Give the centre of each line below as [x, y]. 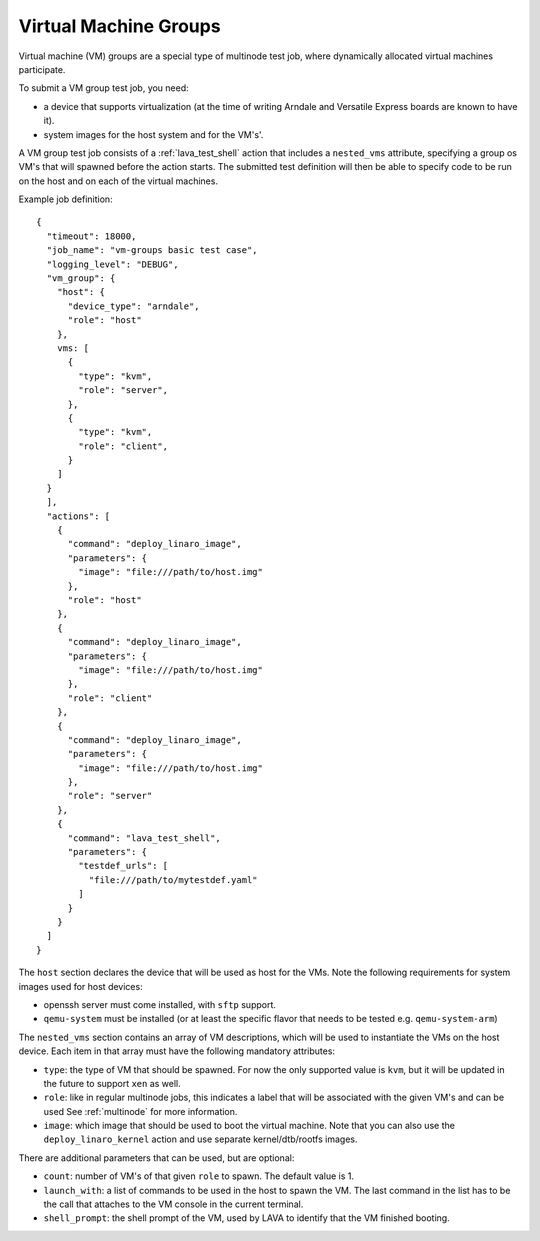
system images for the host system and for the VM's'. [153, 134]
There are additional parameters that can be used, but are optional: [156, 1157]
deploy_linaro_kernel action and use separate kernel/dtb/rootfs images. [200, 1139]
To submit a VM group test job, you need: [103, 88]
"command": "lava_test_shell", [144, 838]
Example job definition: [66, 199]
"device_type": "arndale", [133, 306]
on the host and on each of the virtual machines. [118, 181]
